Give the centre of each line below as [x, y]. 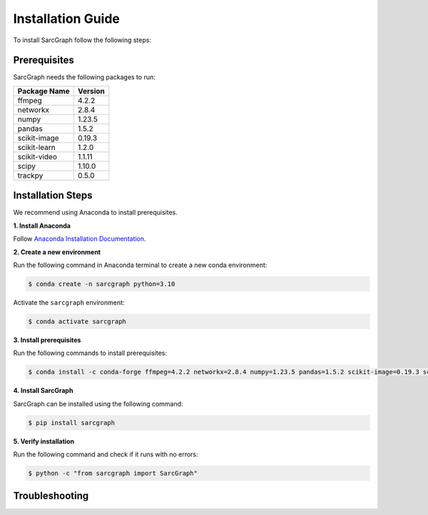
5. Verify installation [44, 441]
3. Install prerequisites [47, 340]
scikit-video [37, 156]
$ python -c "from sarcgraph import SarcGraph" [113, 473]
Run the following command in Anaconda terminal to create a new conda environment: [140, 265]
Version [91, 91]
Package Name [44, 91]
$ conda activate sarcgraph [77, 321]
